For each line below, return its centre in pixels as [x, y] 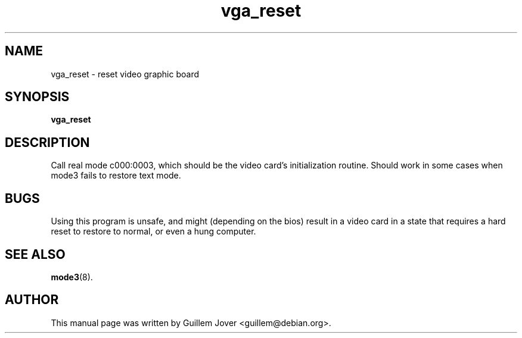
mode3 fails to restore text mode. [116, 176]
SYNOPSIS [37, 97]
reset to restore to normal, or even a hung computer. [153, 231]
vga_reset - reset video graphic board [125, 74]
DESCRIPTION [47, 142]
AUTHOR [32, 300]
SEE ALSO [35, 254]
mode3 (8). [72, 277]
